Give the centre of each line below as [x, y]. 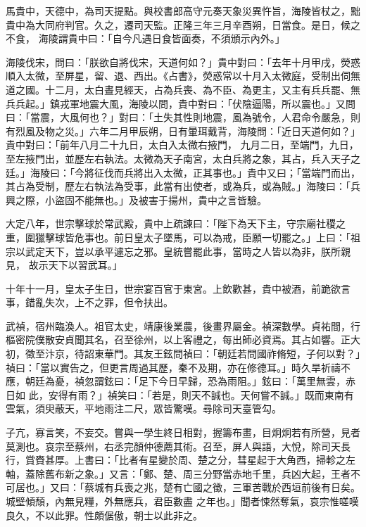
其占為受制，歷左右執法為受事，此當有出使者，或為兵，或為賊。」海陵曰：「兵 [183, 186]
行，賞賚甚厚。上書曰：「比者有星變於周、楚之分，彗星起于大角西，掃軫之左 [181, 460]
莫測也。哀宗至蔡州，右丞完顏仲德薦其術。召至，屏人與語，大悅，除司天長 [178, 446]
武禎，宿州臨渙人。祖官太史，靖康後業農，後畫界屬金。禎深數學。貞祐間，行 [183, 325]
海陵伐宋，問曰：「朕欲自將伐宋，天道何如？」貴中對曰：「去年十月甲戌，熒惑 [183, 62]
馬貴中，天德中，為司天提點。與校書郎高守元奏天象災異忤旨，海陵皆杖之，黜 [183, 11]
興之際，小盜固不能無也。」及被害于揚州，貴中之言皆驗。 [136, 199]
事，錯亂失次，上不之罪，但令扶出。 [89, 302]
